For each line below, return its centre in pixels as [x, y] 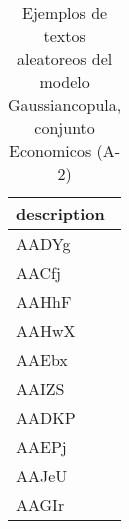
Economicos [50, 150]
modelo [64, 81]
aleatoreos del [64, 58]
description [60, 213]
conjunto [64, 127]
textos [64, 35]
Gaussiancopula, [65, 104]
